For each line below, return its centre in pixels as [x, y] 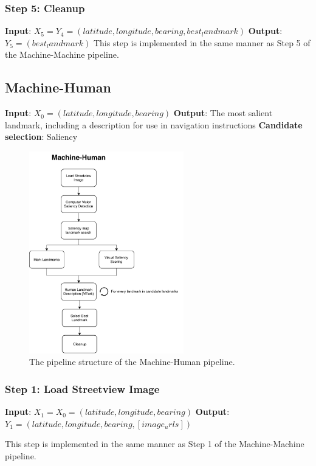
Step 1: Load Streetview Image [82, 388]
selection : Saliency [41, 137]
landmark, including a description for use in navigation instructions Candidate [154, 124]
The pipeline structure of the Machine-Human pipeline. [132, 362]
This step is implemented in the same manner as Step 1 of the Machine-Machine [155, 444]
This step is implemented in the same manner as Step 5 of [202, 42]
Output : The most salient [223, 113]
